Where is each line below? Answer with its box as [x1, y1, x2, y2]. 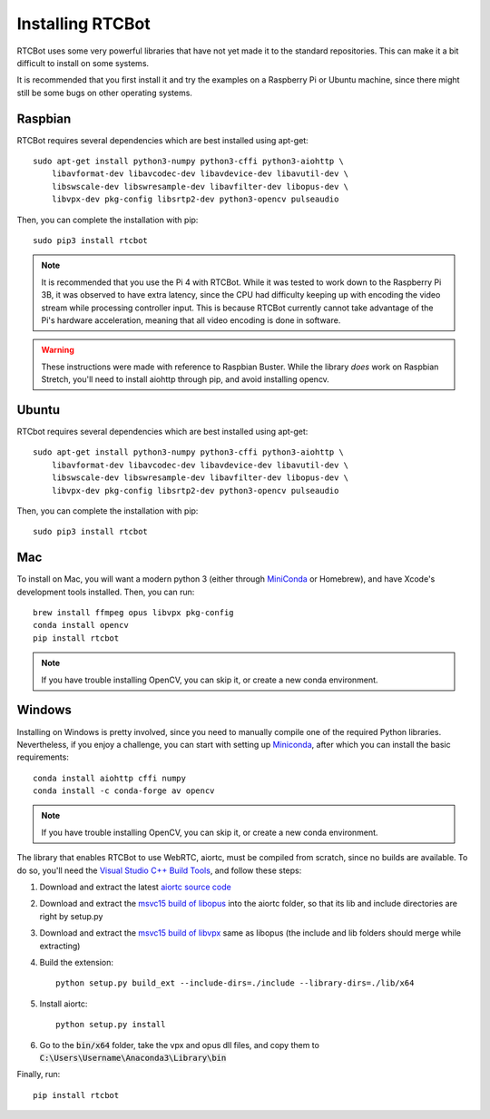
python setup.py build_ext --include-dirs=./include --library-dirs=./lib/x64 [55, 978, 415, 988]
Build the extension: [39, 957, 113, 967]
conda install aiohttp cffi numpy [33, 772, 186, 783]
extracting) [39, 940, 81, 951]
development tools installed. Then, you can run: [16, 586, 195, 597]
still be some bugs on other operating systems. [16, 87, 192, 98]
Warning [41, 345, 74, 356]
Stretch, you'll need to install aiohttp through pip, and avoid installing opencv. [41, 374, 330, 385]
